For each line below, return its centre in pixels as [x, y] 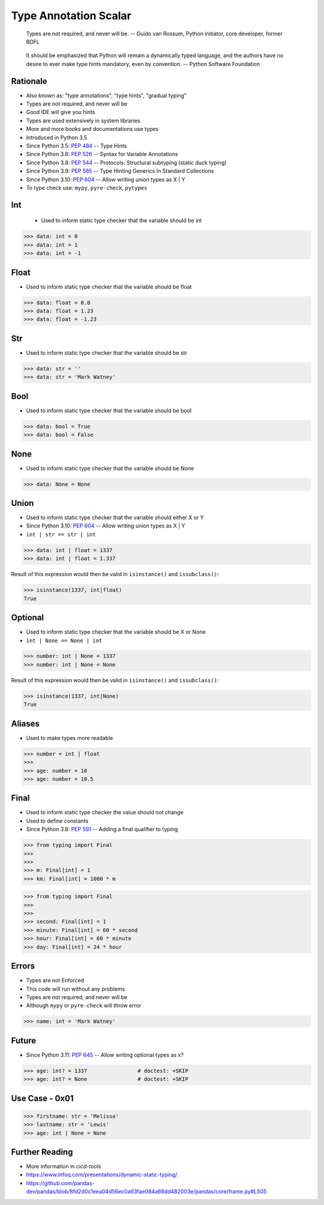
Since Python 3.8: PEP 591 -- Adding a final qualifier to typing [102, 829]
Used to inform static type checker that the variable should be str [106, 353]
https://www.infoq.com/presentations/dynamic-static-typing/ [102, 1175]
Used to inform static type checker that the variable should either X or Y [115, 518]
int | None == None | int [64, 640]
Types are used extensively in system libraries [83, 121]
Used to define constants [57, 821]
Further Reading [42, 1152]
